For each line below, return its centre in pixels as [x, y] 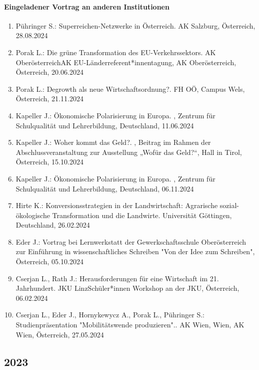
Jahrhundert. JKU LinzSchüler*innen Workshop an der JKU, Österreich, [127, 288]
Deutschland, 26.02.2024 [53, 225]
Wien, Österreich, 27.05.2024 [60, 334]
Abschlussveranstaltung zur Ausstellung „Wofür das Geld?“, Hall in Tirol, [129, 152]
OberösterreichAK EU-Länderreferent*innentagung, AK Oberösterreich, [126, 62]
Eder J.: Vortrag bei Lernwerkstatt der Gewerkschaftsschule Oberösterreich [131, 241]
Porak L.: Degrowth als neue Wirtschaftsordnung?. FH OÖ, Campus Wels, [130, 88]
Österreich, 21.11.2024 [49, 99]
